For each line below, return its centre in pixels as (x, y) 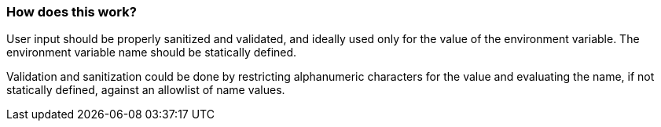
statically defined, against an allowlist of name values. (146, 90)
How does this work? (72, 12)
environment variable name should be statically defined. (152, 53)
